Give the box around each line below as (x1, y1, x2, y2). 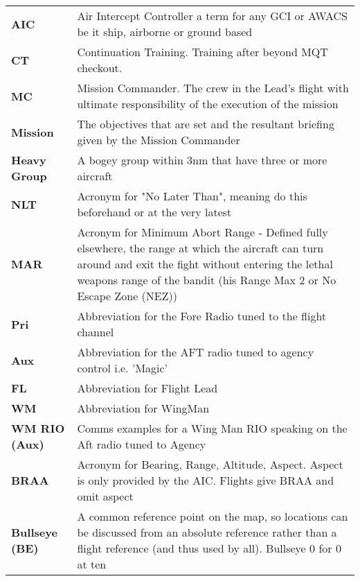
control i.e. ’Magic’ (77, 360, 168, 376)
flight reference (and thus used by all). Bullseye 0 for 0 (77, 540, 341, 556)
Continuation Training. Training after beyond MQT (77, 44, 328, 60)
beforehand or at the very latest (77, 204, 232, 220)
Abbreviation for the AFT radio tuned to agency (77, 344, 314, 360)
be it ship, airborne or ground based (77, 24, 253, 40)
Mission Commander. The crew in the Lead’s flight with (77, 80, 349, 96)
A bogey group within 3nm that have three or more (77, 152, 327, 168)
